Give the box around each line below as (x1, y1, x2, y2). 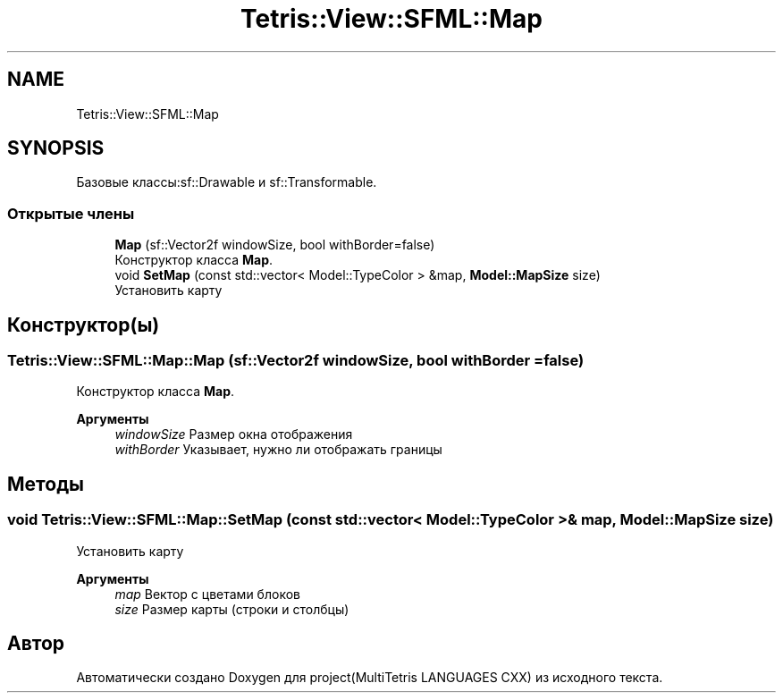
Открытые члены (7, 204, 135, 223)
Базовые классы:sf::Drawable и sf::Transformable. (76, 174, 377, 190)
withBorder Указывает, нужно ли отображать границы (114, 442, 442, 458)
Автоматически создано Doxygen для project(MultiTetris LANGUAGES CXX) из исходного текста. (76, 670, 663, 686)
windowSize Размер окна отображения (114, 426, 353, 443)
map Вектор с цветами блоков (114, 586, 300, 602)
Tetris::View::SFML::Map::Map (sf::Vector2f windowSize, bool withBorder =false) (7, 351, 585, 370)
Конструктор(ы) (7, 313, 160, 336)
